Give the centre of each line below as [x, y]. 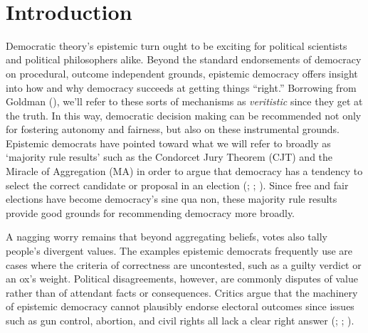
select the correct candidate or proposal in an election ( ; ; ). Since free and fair [177, 185]
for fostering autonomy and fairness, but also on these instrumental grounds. [173, 129]
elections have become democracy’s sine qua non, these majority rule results [172, 199]
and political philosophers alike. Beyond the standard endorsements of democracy [184, 59]
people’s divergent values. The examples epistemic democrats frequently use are [179, 251]
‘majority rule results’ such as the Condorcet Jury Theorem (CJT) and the [169, 157]
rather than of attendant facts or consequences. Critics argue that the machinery [182, 292]
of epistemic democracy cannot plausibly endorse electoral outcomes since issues [180, 306]
